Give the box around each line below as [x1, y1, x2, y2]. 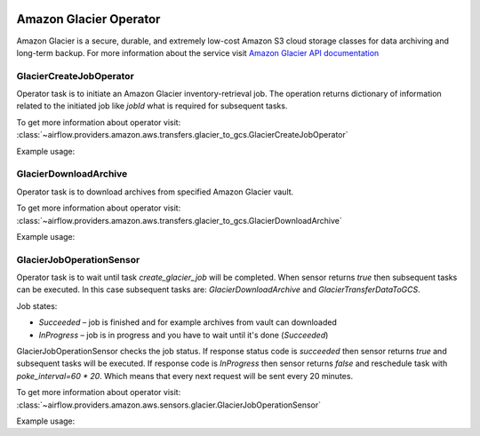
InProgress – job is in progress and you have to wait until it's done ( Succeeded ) [38, 329, 329, 340]
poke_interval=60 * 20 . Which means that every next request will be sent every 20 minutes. [16, 370, 354, 381]
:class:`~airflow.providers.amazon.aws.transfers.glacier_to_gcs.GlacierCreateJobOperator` [16, 130, 348, 140]
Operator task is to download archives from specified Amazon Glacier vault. [16, 186, 294, 197]
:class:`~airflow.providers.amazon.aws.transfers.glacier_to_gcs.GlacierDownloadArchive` [16, 215, 342, 226]
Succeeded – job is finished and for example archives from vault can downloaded [38, 317, 338, 328]
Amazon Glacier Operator [16, 12, 161, 27]
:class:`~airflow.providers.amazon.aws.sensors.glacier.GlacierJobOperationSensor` [16, 400, 322, 410]
